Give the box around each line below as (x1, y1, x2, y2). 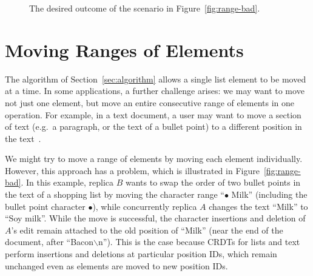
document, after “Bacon (5, 235, 94, 248)
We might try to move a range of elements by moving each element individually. (5, 152, 303, 165)
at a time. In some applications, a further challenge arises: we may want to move (5, 84, 305, 97)
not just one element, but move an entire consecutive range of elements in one (5, 96, 295, 109)
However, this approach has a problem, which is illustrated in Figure (5, 164, 260, 177)
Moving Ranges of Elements (5, 37, 244, 62)
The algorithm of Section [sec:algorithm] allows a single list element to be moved (5, 72, 306, 85)
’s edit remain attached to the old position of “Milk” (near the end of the (11, 223, 283, 236)
